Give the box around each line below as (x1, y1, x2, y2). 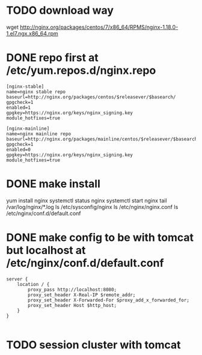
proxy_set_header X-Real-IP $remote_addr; (28, 292, 136, 298)
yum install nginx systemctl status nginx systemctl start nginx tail (6, 196, 167, 204)
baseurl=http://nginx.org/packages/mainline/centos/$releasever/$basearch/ (6, 136, 200, 142)
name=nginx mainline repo (6, 130, 71, 137)
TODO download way (6, 4, 114, 17)
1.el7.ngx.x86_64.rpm (6, 29, 58, 37)
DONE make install (6, 177, 101, 191)
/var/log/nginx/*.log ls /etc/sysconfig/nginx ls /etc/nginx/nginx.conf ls (6, 203, 179, 210)
